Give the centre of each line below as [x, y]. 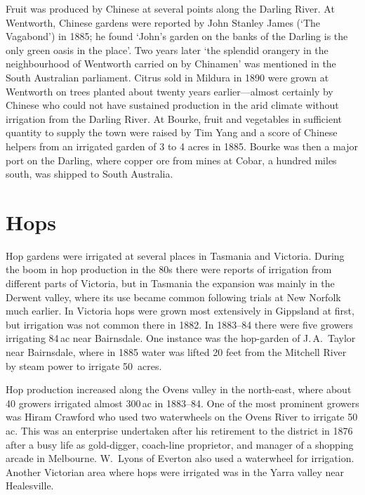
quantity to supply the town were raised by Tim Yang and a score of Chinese [172, 132]
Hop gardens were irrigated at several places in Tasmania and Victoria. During [175, 255]
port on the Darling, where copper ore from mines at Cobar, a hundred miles [171, 160]
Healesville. [30, 486]
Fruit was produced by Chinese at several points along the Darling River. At [170, 8]
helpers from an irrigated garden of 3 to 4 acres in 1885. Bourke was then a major [182, 146]
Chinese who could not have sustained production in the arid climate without [172, 105]
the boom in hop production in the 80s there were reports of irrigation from [169, 269]
